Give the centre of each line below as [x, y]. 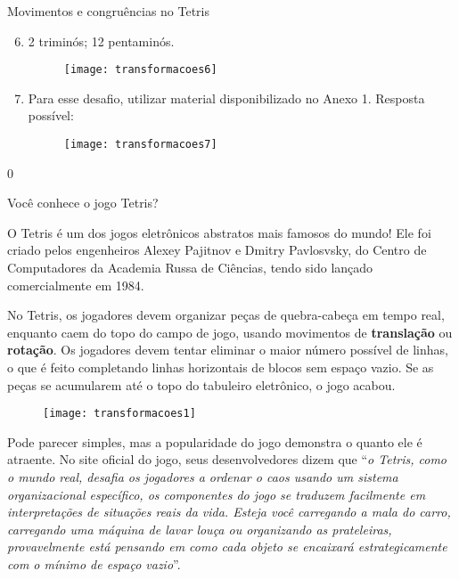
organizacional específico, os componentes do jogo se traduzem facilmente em [217, 494]
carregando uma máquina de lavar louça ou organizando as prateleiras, [200, 529]
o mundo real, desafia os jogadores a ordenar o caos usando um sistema [203, 477]
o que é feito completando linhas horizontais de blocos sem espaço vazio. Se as [221, 367]
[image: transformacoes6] [140, 70]
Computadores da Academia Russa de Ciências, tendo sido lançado [190, 268]
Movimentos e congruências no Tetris [109, 11]
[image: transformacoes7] [140, 145]
